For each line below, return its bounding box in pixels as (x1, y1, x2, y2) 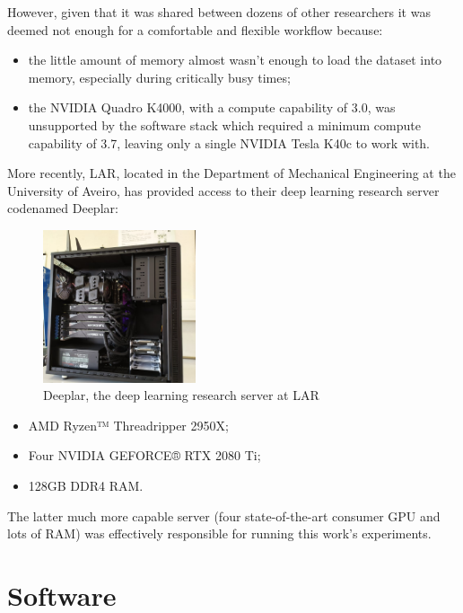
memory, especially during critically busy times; (28, 67, 291, 86)
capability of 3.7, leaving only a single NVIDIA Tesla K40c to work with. (28, 133, 431, 152)
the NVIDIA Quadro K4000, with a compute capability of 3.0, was (28, 98, 396, 117)
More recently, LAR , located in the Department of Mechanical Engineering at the (7, 164, 456, 182)
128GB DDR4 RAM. (28, 475, 144, 494)
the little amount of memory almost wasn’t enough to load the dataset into (28, 50, 442, 69)
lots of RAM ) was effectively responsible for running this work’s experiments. (7, 524, 432, 543)
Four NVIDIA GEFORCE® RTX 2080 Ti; (28, 446, 261, 465)
